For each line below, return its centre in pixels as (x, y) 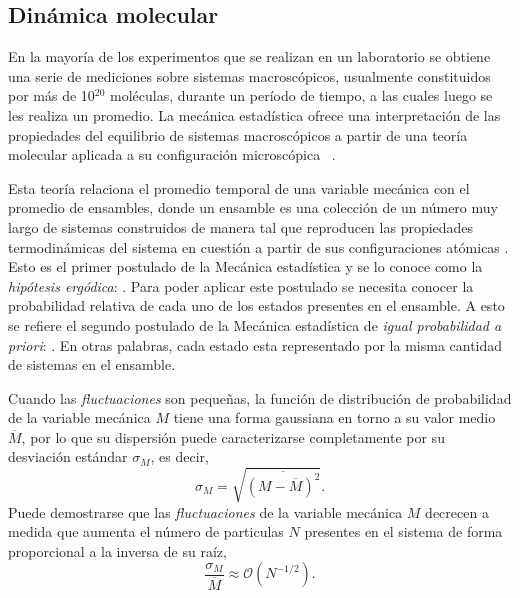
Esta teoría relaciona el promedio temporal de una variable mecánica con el (239, 187)
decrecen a (457, 511)
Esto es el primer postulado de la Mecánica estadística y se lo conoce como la (245, 266)
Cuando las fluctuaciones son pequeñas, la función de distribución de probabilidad (260, 397)
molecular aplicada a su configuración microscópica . (172, 154)
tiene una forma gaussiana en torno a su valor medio (334, 417)
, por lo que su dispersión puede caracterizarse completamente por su (233, 436)
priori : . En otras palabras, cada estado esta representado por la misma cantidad (255, 344)
